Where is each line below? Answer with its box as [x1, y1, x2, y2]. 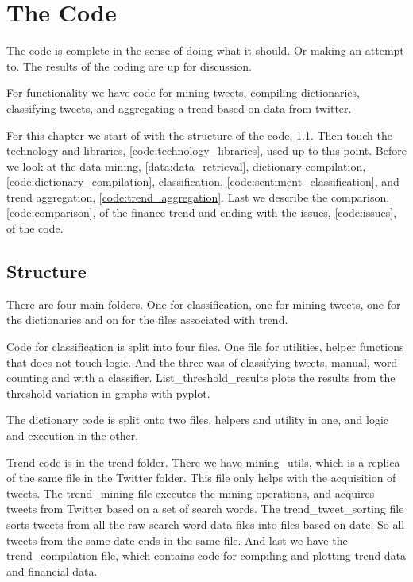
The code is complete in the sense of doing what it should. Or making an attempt [6, 42, 404, 59]
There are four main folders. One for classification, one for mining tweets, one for [6, 295, 401, 312]
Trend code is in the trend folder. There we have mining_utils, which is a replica [6, 453, 400, 470]
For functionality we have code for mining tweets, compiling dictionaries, [6, 84, 360, 101]
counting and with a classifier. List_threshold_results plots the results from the [6, 369, 396, 386]
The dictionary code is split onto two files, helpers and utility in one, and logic [6, 411, 389, 428]
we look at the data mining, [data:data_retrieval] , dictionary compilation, [6, 157, 366, 174]
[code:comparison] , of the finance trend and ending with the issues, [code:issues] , [6, 204, 397, 221]
